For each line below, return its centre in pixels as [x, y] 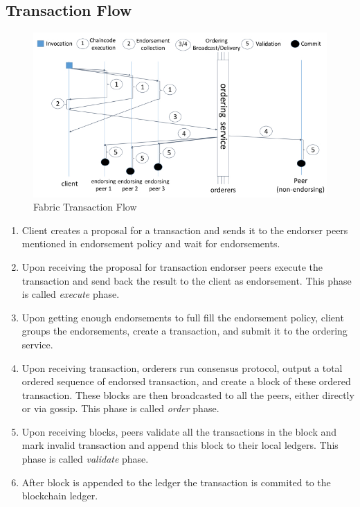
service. [37, 344]
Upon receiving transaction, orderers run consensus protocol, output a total [182, 367]
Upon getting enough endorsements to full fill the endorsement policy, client [183, 317]
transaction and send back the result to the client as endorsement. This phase [187, 280]
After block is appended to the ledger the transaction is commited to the [176, 482]
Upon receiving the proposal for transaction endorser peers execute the [172, 266]
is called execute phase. [71, 294]
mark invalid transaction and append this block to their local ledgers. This [180, 445]
